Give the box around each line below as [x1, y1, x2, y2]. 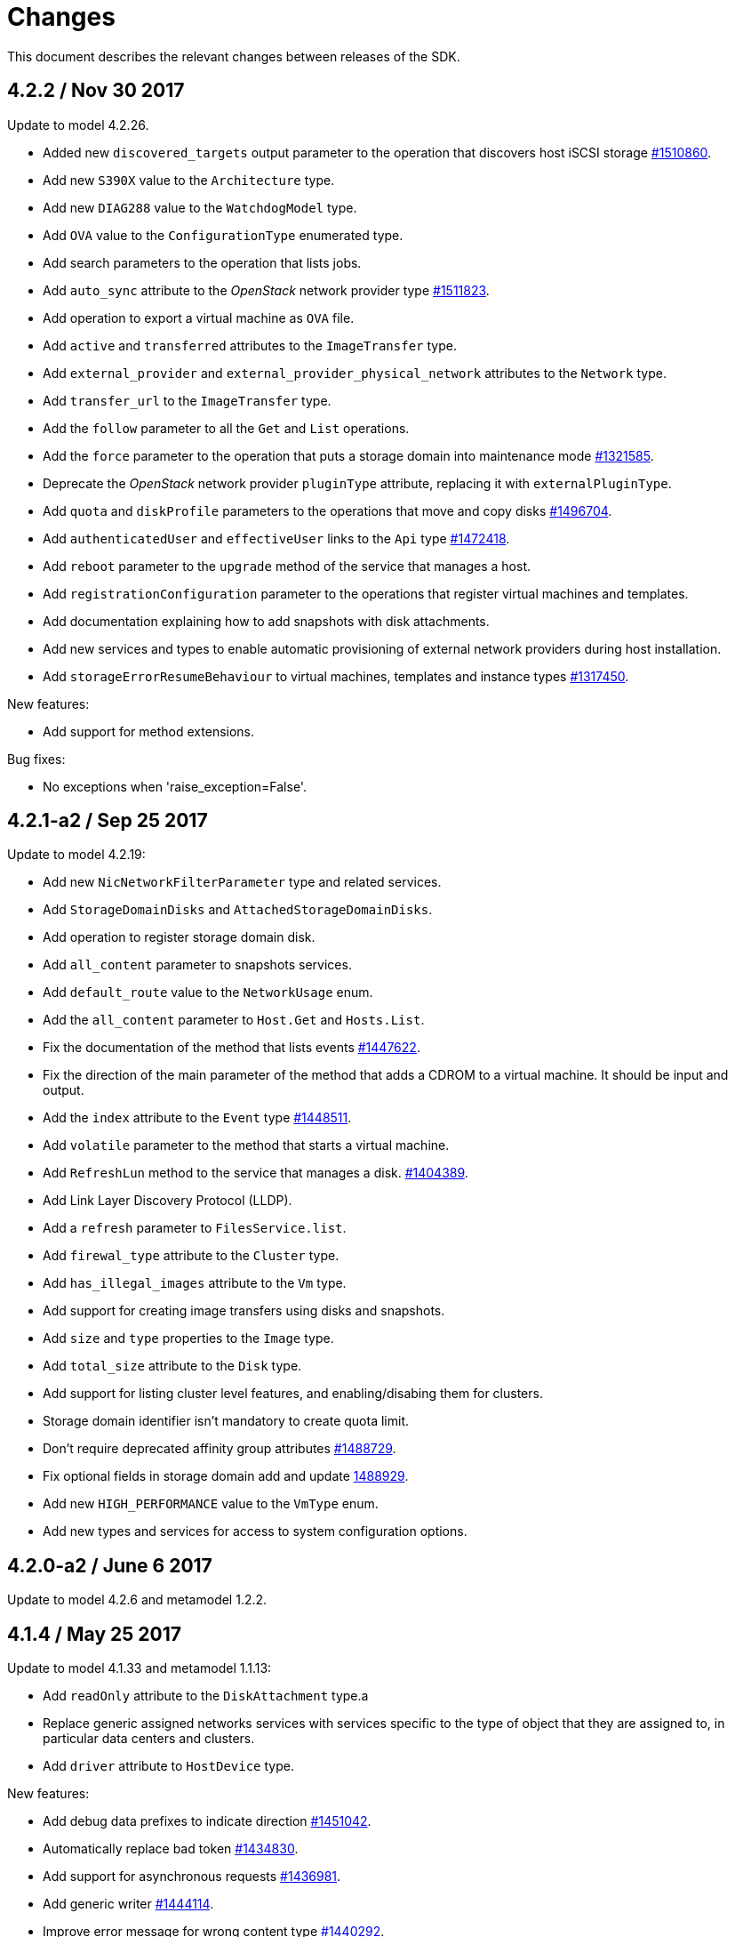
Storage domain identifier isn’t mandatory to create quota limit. [43, 1413, 410, 1429]
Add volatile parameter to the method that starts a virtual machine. [43, 1137, 450, 1153]
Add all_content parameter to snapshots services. [43, 957, 352, 973]
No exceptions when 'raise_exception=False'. [43, 778, 307, 794]
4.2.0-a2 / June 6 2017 [7, 1554, 212, 1577]
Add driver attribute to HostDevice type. [43, 1758, 294, 1774]
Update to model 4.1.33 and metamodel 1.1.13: [7, 1660, 272, 1676]
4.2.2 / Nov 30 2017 [7, 79, 185, 102]
